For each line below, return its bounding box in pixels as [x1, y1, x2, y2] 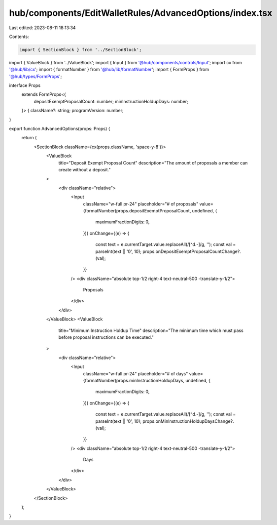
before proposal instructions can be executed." [58, 334, 154, 340]
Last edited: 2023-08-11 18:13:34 [9, 25, 76, 31]
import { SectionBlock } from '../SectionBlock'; [19, 47, 142, 52]
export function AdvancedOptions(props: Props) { [9, 126, 110, 132]
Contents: [9, 34, 29, 40]
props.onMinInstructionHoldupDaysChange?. [142, 418, 234, 424]
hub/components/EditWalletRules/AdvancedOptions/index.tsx [9, 7, 273, 18]
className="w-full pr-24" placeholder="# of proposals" [83, 201, 199, 207]
